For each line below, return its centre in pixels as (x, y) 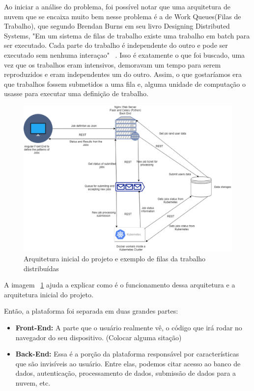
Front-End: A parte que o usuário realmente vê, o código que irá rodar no (129, 327)
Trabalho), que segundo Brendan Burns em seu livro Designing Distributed (117, 26)
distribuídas (41, 268)
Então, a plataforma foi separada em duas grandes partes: (91, 311)
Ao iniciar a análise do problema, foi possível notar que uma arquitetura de (117, 6)
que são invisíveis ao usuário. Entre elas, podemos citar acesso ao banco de (128, 363)
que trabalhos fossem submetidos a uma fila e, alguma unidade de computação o (125, 84)
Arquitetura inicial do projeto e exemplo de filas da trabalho (115, 258)
